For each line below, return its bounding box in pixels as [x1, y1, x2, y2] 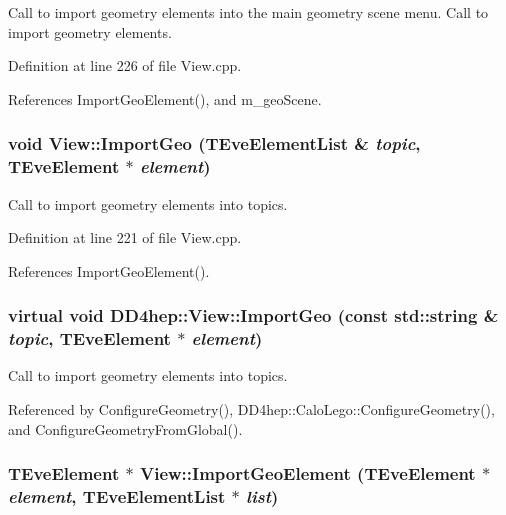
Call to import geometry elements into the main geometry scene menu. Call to [8, 2, 489, 22]
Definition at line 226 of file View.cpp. [8, 55, 242, 76]
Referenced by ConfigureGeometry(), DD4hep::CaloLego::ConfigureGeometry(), [8, 399, 495, 420]
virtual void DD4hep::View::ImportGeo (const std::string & [8, 303, 499, 328]
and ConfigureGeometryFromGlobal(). [8, 418, 243, 439]
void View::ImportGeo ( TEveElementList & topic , [8, 131, 421, 156]
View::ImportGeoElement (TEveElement [139, 461, 476, 486]
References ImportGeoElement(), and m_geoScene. [8, 88, 322, 109]
